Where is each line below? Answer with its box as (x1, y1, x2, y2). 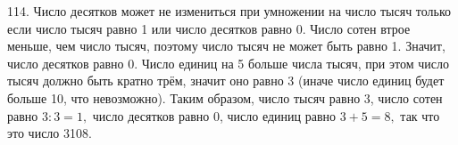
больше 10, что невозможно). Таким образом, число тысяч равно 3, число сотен (7, 88, 443, 107)
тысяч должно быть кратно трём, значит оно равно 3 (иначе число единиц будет (7, 71, 445, 90)
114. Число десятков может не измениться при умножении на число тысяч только (7, 2, 452, 20)
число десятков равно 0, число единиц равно (92, 106, 337, 125)
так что (400, 106, 440, 125)
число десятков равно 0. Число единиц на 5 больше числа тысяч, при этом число (7, 53, 449, 72)
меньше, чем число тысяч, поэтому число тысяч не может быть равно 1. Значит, (7, 36, 446, 55)
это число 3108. (7, 124, 92, 142)
